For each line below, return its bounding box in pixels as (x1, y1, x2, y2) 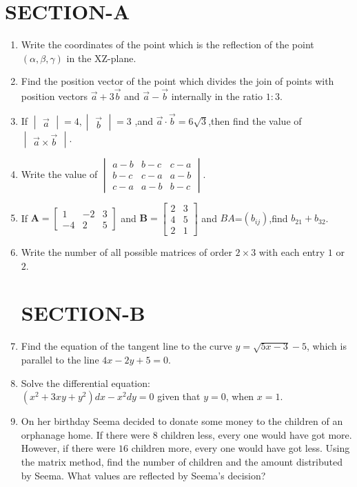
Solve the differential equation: (21, 375, 150, 390)
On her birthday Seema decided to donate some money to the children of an (21, 414, 343, 428)
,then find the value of (208, 113, 302, 128)
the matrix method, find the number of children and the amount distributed (21, 454, 343, 468)
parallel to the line (21, 352, 99, 366)
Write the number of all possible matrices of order (21, 245, 232, 259)
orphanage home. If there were (21, 427, 150, 441)
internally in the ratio (171, 89, 263, 103)
